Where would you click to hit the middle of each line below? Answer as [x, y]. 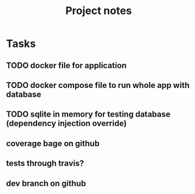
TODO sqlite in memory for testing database [88, 115]
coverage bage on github [53, 143]
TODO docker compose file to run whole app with [98, 85]
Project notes [99, 11]
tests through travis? [45, 163]
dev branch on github [46, 183]
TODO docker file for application [66, 65]
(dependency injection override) [67, 123]
